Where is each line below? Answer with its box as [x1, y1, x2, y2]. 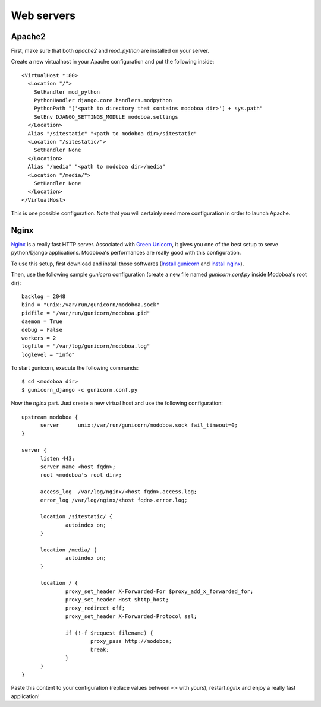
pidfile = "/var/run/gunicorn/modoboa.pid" [21, 309, 150, 316]
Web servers [11, 9, 75, 22]
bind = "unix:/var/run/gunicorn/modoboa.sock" [21, 302, 160, 308]
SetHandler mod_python [33, 88, 100, 95]
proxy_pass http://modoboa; [90, 638, 172, 645]
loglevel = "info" [21, 351, 75, 358]
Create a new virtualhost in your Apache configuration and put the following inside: [11, 58, 215, 65]
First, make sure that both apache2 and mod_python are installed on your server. [11, 47, 209, 55]
